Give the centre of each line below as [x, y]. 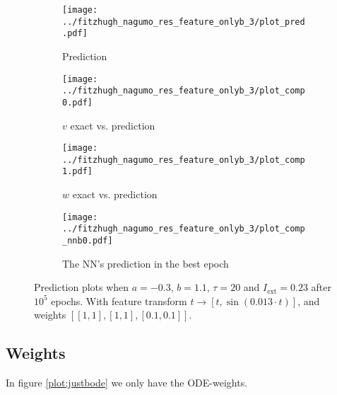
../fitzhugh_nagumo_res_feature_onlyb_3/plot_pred [184, 22]
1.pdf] [77, 172]
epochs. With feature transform [119, 300]
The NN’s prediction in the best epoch [146, 263]
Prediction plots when [82, 287]
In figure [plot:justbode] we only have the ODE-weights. [127, 383]
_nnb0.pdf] [88, 241]
